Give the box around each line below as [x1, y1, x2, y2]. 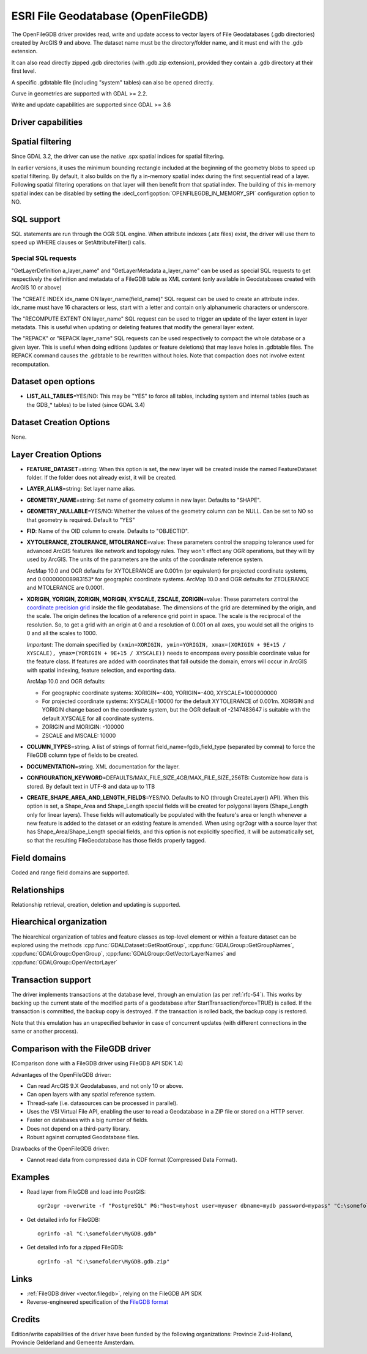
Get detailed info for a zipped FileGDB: [26, 1244, 124, 1251]
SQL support [11, 214, 61, 225]
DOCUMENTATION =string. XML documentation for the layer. [26, 762, 180, 770]
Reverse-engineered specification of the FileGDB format [26, 1298, 168, 1306]
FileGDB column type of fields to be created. [26, 751, 139, 759]
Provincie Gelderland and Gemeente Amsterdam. [11, 1339, 135, 1346]
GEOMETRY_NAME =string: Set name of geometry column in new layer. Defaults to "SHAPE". [26, 496, 261, 504]
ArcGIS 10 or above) [11, 284, 62, 291]
